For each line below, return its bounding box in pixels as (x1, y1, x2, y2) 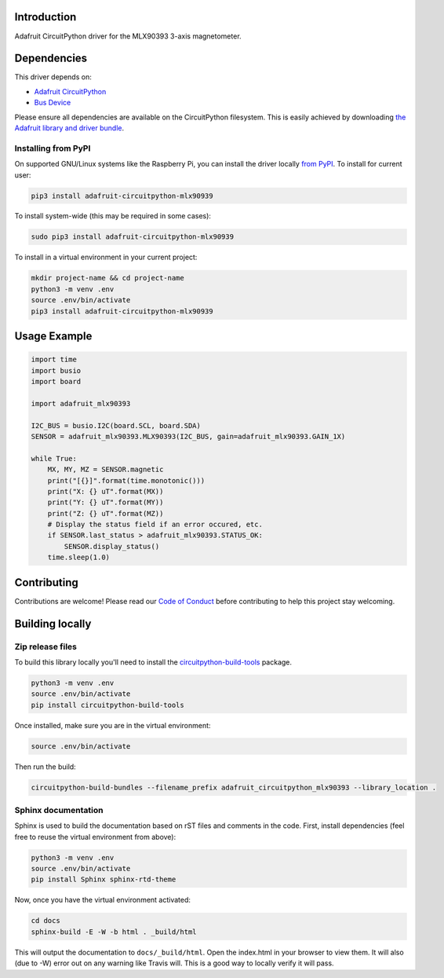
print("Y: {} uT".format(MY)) (47, 498, 164, 507)
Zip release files (14, 641, 78, 652)
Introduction (14, 10, 77, 24)
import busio (31, 366, 82, 375)
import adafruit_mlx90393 (31, 399, 131, 408)
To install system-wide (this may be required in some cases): (14, 211, 212, 221)
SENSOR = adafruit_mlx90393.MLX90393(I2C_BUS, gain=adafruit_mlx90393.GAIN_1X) (31, 432, 346, 441)
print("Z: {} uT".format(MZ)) (47, 509, 164, 518)
